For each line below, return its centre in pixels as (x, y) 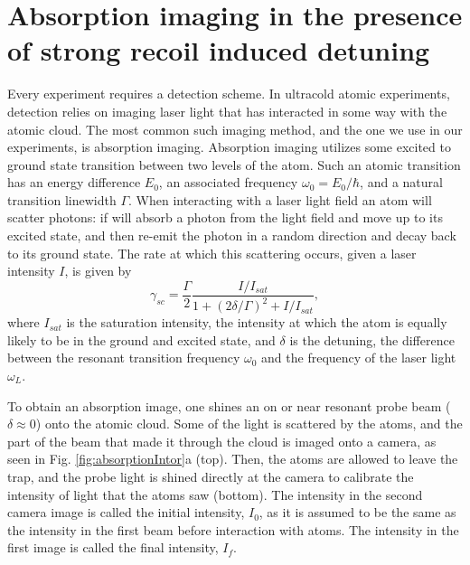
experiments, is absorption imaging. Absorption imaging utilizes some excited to (229, 147)
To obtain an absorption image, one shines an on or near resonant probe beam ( (229, 405)
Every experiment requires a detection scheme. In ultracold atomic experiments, (229, 94)
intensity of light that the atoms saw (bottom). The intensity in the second (215, 494)
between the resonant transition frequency (124, 358)
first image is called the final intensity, (113, 547)
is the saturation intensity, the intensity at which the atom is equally (257, 322)
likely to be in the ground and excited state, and (141, 339)
